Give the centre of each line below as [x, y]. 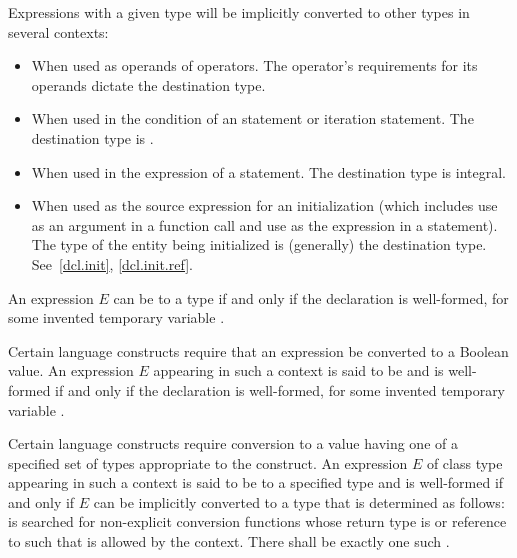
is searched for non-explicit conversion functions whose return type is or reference [257, 521]
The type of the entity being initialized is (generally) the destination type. [259, 244]
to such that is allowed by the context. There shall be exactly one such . [229, 541]
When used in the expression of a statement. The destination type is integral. [268, 171]
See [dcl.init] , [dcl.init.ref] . [112, 263]
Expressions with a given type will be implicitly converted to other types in [239, 12]
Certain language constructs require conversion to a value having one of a [233, 443]
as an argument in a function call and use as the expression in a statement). [264, 224]
